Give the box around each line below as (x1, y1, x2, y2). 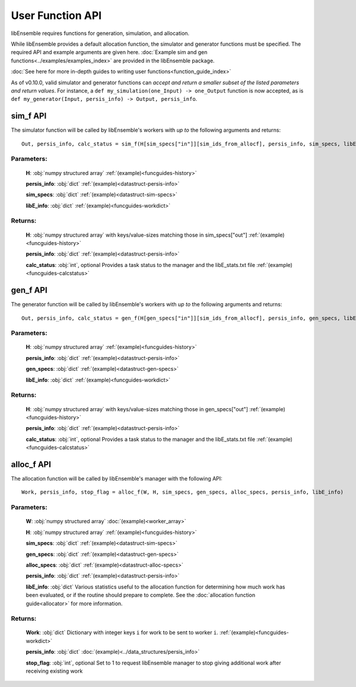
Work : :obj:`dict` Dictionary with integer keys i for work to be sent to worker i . (26, 629, 219, 636)
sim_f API (11, 111, 47, 121)
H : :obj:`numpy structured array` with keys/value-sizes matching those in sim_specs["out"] (26, 231, 247, 238)
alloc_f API (11, 459, 52, 469)
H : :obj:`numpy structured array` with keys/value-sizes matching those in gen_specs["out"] (26, 405, 249, 412)
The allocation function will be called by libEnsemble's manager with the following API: (11, 475, 223, 482)
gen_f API (11, 285, 47, 295)
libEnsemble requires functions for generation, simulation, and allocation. (11, 30, 190, 37)
